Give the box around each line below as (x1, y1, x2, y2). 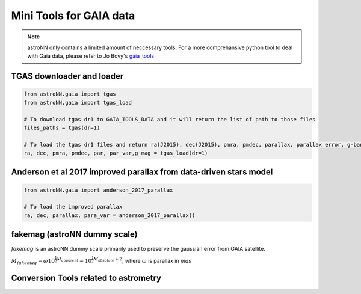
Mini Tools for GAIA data (11, 9, 135, 22)
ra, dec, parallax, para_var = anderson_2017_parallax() (23, 212, 196, 219)
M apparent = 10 (57, 256, 92, 264)
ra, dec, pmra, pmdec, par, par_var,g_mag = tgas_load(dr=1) (23, 150, 208, 156)
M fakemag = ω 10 (11, 257, 55, 266)
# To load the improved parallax (23, 203, 123, 210)
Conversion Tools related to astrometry (11, 272, 162, 283)
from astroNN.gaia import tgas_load (23, 99, 132, 106)
